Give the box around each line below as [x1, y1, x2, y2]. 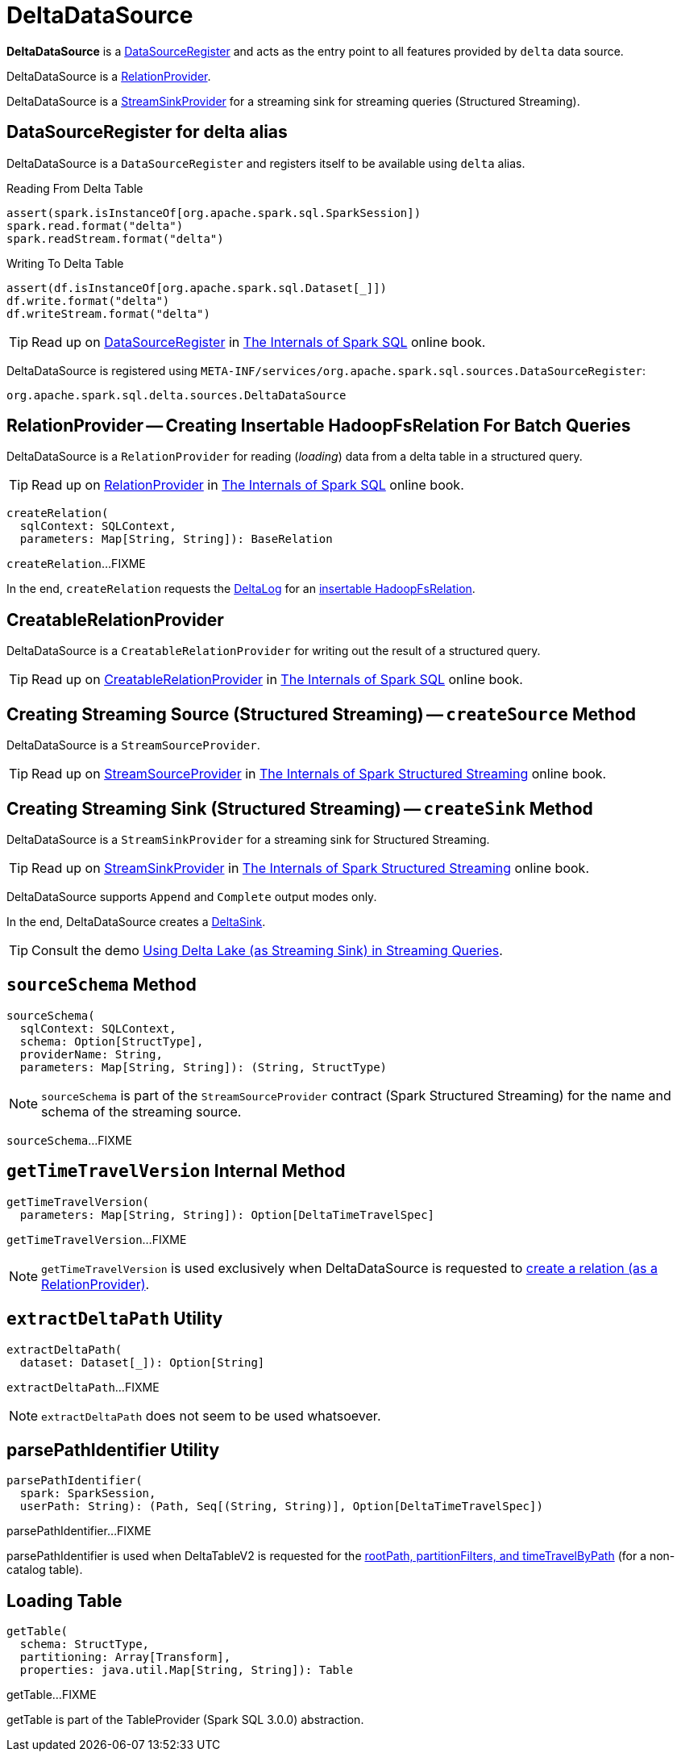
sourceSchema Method [6, 974, 197, 995]
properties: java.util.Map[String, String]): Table [19, 1663, 353, 1677]
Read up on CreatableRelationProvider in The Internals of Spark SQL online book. [31, 671, 523, 688]
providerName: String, [19, 1047, 163, 1061]
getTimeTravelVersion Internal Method [6, 1161, 346, 1182]
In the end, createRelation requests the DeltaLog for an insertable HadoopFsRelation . [6, 582, 475, 596]
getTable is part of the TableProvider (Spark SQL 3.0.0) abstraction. [6, 1713, 364, 1727]
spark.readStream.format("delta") [6, 232, 224, 245]
